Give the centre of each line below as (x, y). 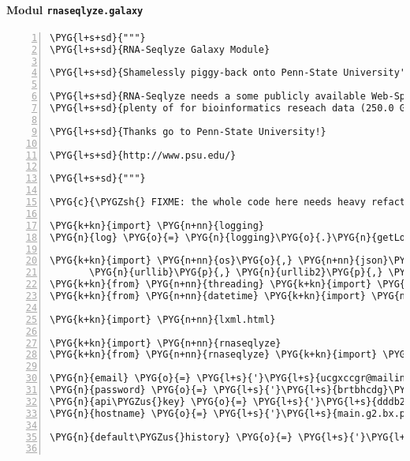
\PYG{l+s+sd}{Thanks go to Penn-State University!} (188, 131)
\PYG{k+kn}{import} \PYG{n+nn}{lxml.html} (163, 319)
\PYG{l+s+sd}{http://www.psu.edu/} (143, 155)
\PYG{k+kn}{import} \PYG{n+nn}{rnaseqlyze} (166, 343)
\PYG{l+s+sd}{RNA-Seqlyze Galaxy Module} (160, 49)
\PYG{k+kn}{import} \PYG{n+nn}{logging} (157, 225)
